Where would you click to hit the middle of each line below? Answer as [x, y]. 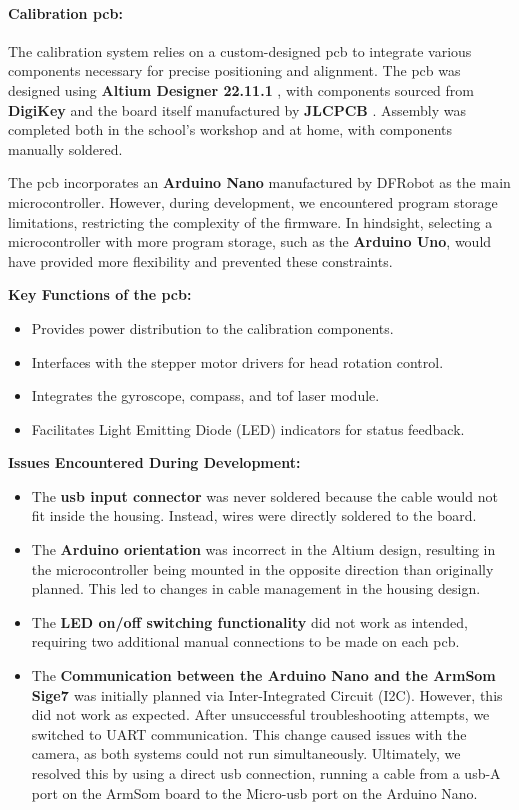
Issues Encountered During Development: [154, 462]
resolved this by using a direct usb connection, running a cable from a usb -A [266, 773]
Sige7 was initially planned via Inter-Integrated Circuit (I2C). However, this [267, 694]
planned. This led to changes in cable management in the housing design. [256, 588]
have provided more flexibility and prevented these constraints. [200, 260]
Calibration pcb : [65, 12]
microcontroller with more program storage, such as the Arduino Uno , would [250, 241]
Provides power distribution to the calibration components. [212, 327]
